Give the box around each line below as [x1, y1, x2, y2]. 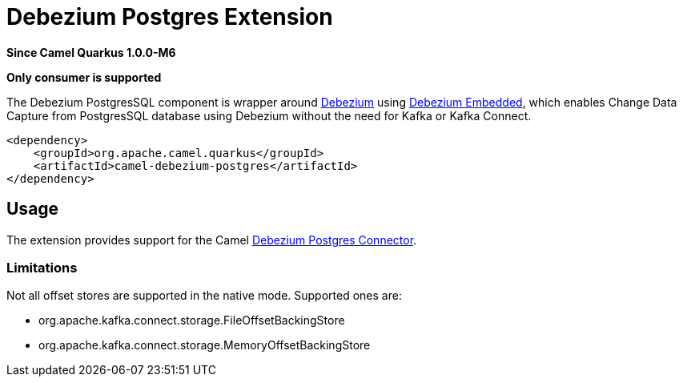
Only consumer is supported [6, 70, 162, 84]
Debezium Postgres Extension [6, 3, 333, 30]
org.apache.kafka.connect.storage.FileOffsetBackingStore [38, 313, 345, 328]
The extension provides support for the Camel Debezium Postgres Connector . [6, 232, 417, 247]
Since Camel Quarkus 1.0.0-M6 [6, 45, 176, 59]
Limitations [6, 259, 78, 276]
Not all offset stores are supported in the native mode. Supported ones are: [6, 288, 402, 303]
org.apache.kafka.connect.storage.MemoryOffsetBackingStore [38, 338, 371, 353]
